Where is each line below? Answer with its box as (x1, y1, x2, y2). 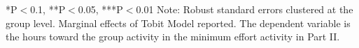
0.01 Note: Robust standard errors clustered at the (136, 2, 353, 16)
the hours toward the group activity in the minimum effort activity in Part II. (6, 29, 340, 44)
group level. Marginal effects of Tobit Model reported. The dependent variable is (6, 15, 351, 30)
